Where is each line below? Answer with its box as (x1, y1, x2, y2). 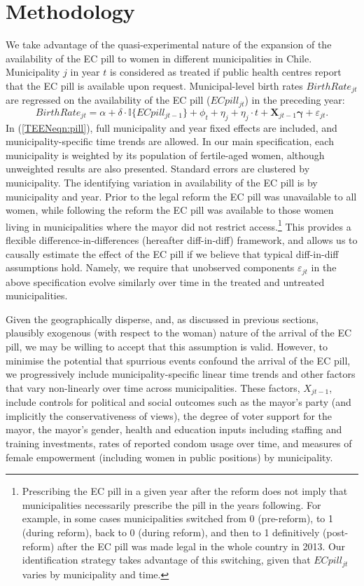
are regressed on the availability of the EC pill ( (6, 93, 211, 107)
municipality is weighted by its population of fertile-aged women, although (6, 147, 325, 162)
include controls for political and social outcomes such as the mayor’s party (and (6, 395, 351, 409)
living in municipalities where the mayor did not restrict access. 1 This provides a (6, 217, 351, 233)
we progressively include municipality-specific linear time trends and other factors (6, 367, 356, 381)
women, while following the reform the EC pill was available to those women (6, 203, 334, 217)
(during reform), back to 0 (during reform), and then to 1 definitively (22, 525, 320, 540)
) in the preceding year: (244, 93, 345, 107)
